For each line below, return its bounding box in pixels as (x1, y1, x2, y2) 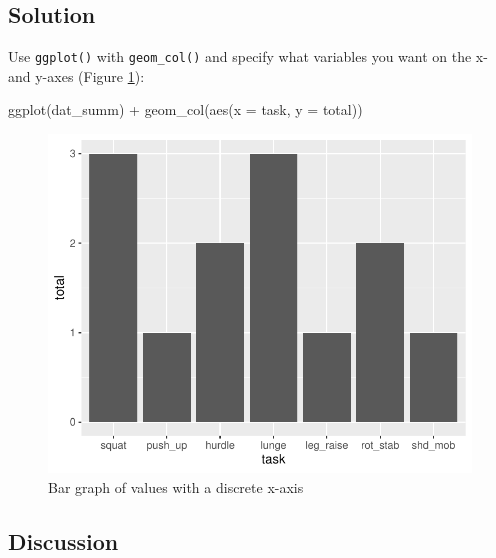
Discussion (8, 525, 119, 556)
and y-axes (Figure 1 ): (8, 65, 145, 86)
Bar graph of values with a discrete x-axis (48, 476, 304, 497)
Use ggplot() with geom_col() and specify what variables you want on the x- (8, 46, 488, 67)
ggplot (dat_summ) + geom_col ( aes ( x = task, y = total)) (8, 99, 363, 120)
